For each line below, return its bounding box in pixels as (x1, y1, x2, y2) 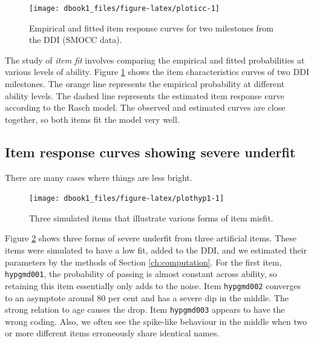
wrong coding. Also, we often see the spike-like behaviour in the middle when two (5, 315, 307, 327)
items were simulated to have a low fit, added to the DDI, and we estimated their (5, 244, 307, 256)
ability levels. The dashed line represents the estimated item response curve (5, 89, 284, 102)
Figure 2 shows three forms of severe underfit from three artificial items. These (5, 232, 296, 244)
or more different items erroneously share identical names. (5, 327, 220, 339)
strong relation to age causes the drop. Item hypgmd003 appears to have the (5, 303, 285, 316)
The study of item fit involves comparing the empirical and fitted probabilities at (5, 53, 305, 66)
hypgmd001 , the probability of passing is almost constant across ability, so (5, 267, 277, 280)
